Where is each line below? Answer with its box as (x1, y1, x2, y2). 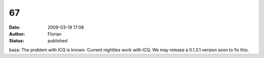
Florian (47, 31, 62, 37)
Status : (9, 38, 24, 44)
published (47, 38, 68, 44)
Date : (9, 24, 21, 30)
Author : (9, 31, 25, 37)
